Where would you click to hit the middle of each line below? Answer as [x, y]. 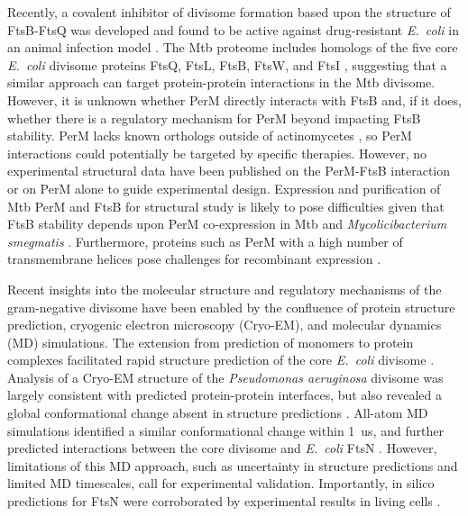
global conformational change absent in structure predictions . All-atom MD [218, 413]
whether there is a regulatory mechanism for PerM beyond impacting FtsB [214, 118]
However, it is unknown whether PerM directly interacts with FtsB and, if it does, [234, 100]
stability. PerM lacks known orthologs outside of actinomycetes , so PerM [210, 136]
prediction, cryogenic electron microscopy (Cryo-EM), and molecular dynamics [225, 325]
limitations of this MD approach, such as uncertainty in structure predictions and [233, 465]
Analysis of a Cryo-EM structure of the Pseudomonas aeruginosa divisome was [225, 377]
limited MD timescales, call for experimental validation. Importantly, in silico [221, 483]
